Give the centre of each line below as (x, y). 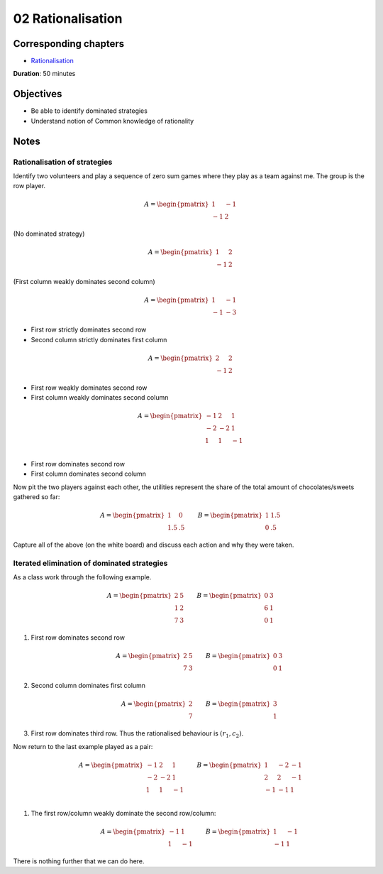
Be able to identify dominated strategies (89, 111)
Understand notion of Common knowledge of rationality (112, 121)
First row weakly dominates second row (89, 388)
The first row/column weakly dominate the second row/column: (123, 813)
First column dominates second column (89, 474)
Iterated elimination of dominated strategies (90, 563)
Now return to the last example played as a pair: (83, 746)
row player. (29, 186)
